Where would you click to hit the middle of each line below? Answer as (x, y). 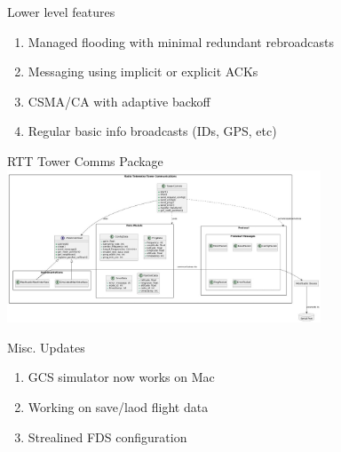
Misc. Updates (46, 347)
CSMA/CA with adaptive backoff (119, 101)
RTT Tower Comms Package (85, 160)
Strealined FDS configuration (107, 436)
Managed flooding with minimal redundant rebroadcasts (181, 41)
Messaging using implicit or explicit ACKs (143, 71)
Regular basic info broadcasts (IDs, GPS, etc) (152, 131)
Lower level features (61, 12)
